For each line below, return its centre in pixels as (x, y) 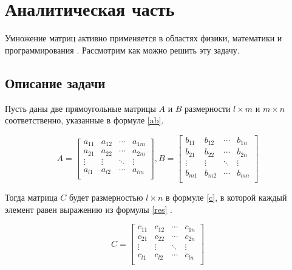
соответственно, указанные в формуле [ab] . (84, 120)
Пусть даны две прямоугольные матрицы (80, 108)
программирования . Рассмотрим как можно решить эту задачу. (122, 50)
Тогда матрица (31, 197)
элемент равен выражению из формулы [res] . (89, 209)
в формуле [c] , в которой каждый (226, 197)
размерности (208, 108)
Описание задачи (55, 82)
